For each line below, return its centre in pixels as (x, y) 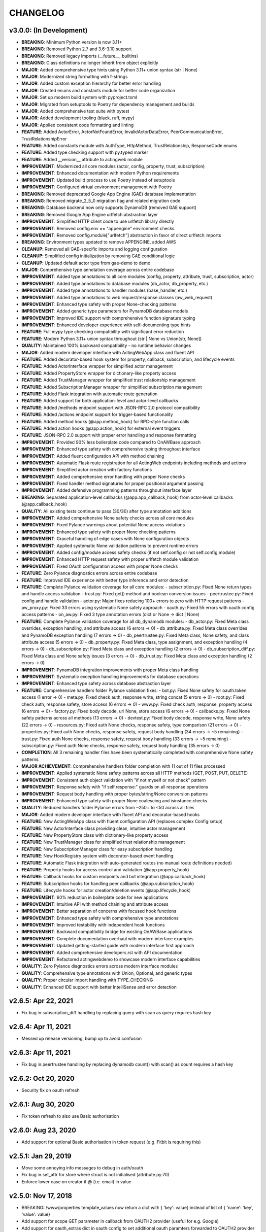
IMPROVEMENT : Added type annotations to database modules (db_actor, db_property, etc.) (115, 283)
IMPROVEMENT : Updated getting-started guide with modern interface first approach (108, 946)
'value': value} (36, 1214)
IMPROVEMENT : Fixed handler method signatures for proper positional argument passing (113, 483)
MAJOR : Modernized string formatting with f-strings (75, 77)
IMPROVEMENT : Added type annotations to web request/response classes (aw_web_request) (117, 297)
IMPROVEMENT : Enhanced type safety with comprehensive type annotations (100, 918)
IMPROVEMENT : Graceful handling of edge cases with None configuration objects (105, 539)
